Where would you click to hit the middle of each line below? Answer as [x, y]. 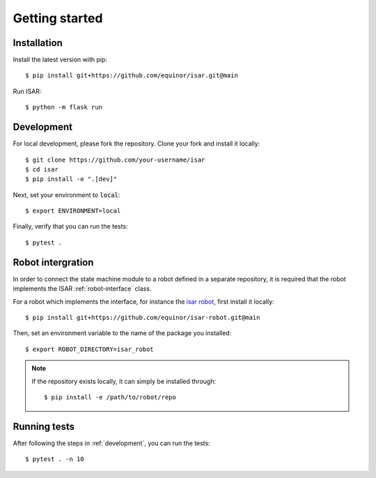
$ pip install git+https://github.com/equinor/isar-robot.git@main [143, 317]
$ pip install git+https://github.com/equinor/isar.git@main [132, 76]
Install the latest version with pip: [60, 60]
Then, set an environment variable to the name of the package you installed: [122, 333]
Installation [38, 43]
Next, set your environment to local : [66, 194]
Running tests [44, 426]
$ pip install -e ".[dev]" [71, 179]
